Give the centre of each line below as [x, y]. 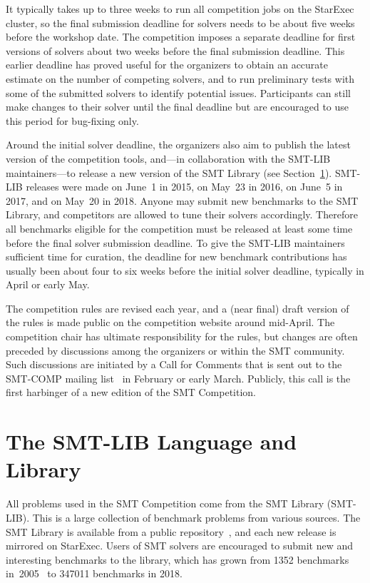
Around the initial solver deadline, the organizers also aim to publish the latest [178, 145]
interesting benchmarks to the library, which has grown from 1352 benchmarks [178, 559]
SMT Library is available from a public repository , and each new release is [171, 531]
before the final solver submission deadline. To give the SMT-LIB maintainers [175, 242]
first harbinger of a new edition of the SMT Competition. [131, 392]
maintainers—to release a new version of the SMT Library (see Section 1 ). [169, 172]
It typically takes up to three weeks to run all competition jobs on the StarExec [180, 9]
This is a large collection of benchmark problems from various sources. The [196, 517]
